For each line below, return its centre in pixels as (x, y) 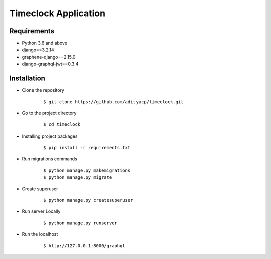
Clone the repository (43, 90)
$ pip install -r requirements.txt (87, 148)
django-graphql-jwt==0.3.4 (50, 64)
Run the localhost (40, 234)
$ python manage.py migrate (78, 177)
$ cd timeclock (62, 125)
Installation (27, 79)
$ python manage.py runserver (81, 223)
